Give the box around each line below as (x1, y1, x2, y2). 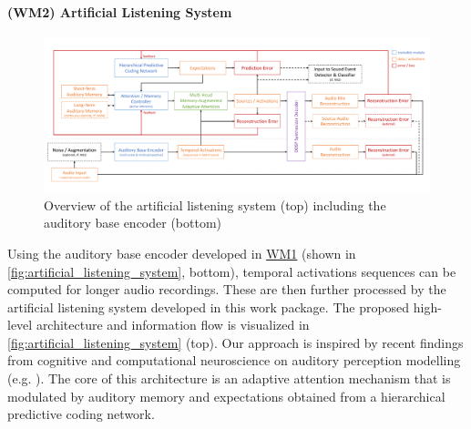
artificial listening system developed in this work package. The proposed (7, 297, 410, 316)
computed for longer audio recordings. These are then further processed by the (7, 280, 446, 299)
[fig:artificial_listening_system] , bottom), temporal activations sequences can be (7, 261, 456, 281)
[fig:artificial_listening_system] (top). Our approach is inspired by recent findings (7, 332, 464, 352)
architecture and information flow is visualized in (36, 315, 310, 334)
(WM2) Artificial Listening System (7, 2, 232, 21)
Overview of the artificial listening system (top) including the (44, 195, 386, 214)
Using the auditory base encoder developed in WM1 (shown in (7, 243, 356, 262)
